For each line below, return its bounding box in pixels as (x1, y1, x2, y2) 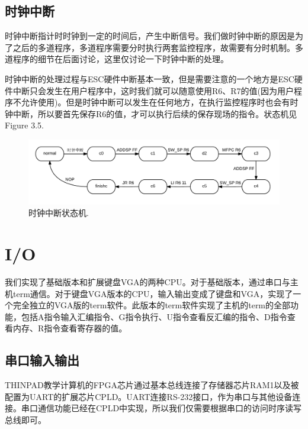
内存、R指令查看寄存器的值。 (12, 322, 127, 334)
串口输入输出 (5, 351, 79, 369)
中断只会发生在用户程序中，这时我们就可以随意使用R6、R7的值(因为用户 (12, 84, 294, 96)
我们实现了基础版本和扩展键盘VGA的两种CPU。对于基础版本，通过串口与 (5, 275, 290, 288)
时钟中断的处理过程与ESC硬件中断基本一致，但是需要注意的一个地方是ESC (5, 72, 294, 85)
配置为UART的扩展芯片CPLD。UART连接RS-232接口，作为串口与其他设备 (5, 390, 293, 402)
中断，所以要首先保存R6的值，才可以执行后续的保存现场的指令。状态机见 (12, 107, 297, 120)
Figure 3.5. (5, 119, 44, 131)
